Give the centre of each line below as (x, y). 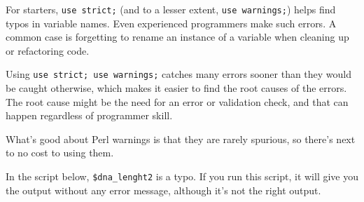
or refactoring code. (48, 50)
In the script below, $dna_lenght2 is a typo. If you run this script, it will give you (182, 176)
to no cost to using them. (60, 153)
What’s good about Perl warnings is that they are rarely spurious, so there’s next (181, 139)
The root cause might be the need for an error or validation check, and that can (177, 101)
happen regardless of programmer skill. (89, 115)
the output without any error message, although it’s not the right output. (163, 190)
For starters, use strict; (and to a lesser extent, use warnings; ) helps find (171, 9)
